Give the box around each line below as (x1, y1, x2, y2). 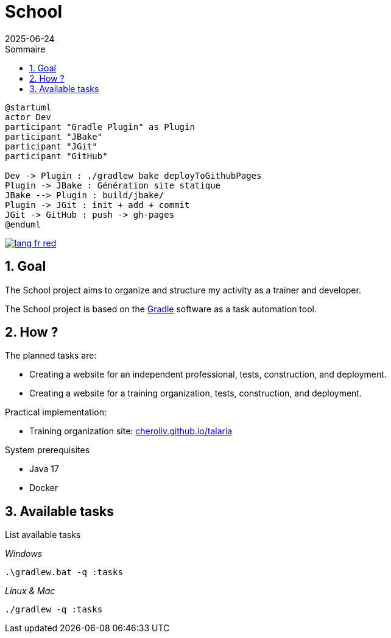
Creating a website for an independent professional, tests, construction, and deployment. (29, 369, 387, 380)
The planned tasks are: (5, 350, 97, 361)
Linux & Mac (5, 586, 55, 597)
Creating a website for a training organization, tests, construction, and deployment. (29, 388, 362, 399)
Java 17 (29, 464, 59, 475)
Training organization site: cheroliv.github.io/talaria (29, 426, 233, 437)
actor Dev (5, 112, 51, 122)
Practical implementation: (5, 407, 107, 418)
